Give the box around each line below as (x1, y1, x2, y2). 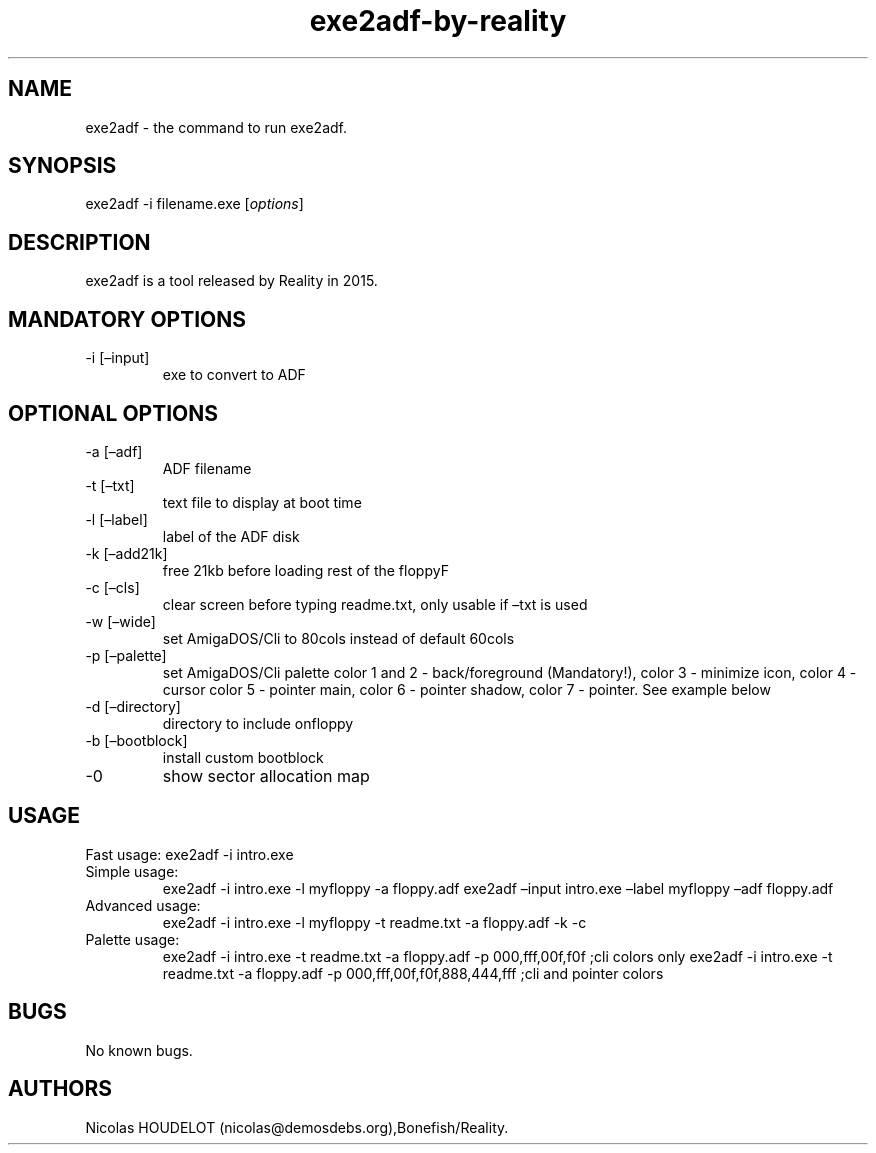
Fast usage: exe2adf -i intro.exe (85, 845, 294, 863)
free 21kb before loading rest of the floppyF (162, 561, 449, 579)
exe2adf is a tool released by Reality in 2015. (85, 272, 378, 290)
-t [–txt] (85, 476, 135, 494)
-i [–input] (85, 349, 150, 367)
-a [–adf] (85, 442, 143, 460)
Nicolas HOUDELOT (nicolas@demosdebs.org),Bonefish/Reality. (85, 1118, 509, 1136)
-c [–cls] (85, 578, 140, 596)
